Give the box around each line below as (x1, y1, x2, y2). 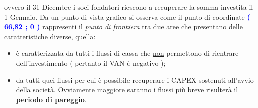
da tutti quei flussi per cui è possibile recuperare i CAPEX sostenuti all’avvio (16, 74, 254, 85)
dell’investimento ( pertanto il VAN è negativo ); (16, 57, 166, 68)
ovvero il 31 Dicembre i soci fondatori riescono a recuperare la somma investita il (4, 2, 253, 12)
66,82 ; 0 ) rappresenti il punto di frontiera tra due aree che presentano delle (4, 21, 243, 32)
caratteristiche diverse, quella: (4, 31, 96, 41)
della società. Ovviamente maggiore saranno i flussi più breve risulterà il (16, 84, 238, 95)
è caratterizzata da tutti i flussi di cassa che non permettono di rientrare (16, 48, 239, 58)
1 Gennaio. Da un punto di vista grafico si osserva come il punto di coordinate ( (4, 11, 250, 22)
